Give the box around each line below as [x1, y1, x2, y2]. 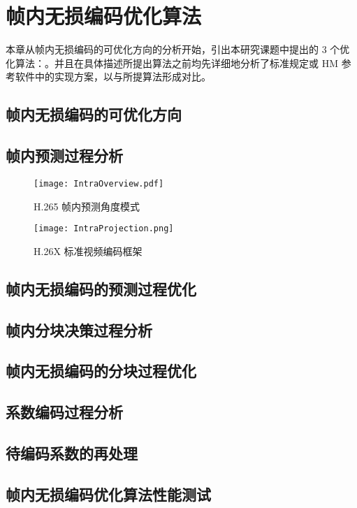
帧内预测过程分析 [6, 145, 123, 166]
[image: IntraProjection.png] [34, 224, 174, 234]
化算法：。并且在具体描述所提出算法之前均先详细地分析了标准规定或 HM [6, 55, 338, 70]
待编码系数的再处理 [6, 442, 138, 463]
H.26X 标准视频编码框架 [34, 243, 143, 258]
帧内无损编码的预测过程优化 [6, 277, 196, 299]
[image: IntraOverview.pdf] [34, 178, 164, 189]
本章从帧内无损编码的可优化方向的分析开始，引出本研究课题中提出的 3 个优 [6, 42, 350, 57]
